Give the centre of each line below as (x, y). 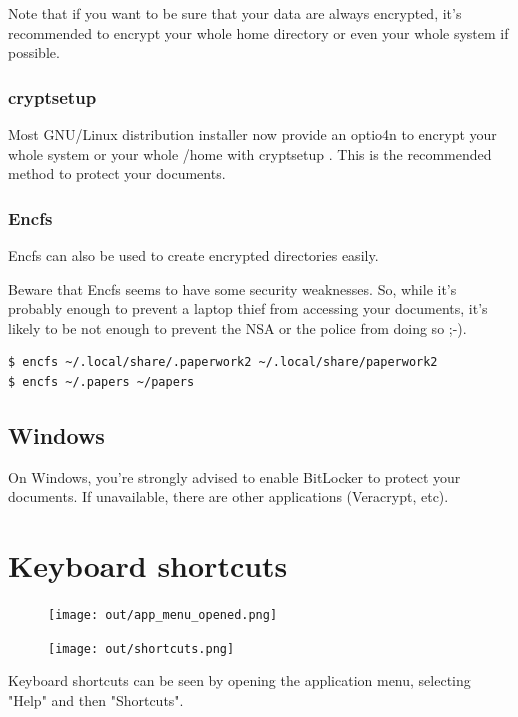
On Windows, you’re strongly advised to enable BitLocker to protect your (234, 476)
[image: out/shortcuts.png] (141, 648)
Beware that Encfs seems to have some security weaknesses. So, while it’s (232, 288)
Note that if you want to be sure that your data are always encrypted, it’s (235, 13)
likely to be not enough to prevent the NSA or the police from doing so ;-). (237, 327)
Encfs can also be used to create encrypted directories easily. (193, 255)
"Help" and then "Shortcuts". (96, 699)
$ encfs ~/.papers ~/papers (101, 381)
